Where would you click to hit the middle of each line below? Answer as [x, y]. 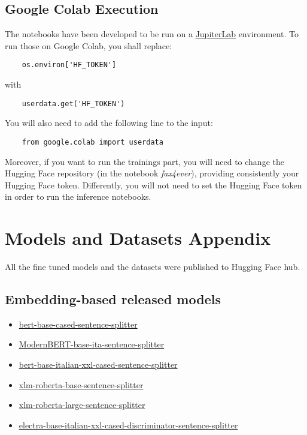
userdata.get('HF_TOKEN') [73, 103]
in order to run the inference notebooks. [78, 196]
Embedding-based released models [113, 299]
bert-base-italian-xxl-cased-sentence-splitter [98, 364]
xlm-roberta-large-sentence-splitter [82, 405]
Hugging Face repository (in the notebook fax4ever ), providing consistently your [152, 173]
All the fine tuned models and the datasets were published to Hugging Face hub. [153, 267]
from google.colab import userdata [92, 142]
